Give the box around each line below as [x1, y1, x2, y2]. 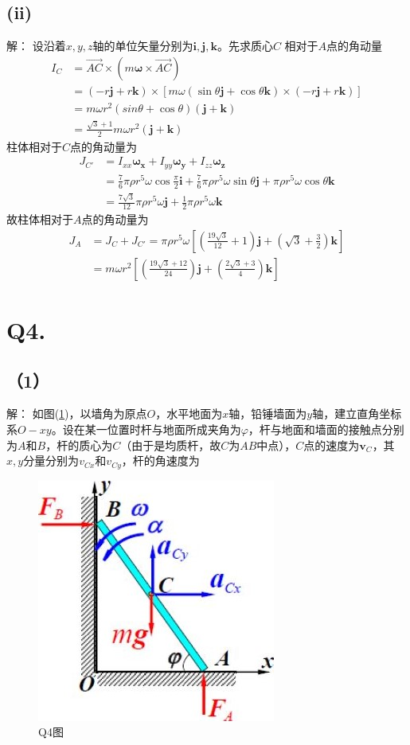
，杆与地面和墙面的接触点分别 [248, 420, 404, 437]
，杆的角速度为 [121, 452, 200, 469]
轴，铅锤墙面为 [228, 405, 307, 422]
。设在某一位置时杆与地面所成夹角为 [51, 420, 241, 437]
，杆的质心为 [45, 436, 113, 453]
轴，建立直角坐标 [312, 405, 402, 422]
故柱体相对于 [6, 211, 73, 228]
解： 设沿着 [6, 37, 66, 54]
